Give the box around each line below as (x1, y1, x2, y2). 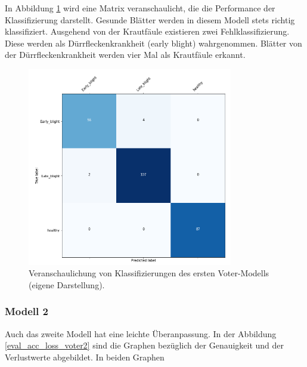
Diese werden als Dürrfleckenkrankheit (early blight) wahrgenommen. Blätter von (5, 36, 302, 49)
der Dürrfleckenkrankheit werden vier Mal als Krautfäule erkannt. (5, 48, 246, 61)
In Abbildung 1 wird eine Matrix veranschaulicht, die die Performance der (5, 2, 275, 14)
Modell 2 (5, 304, 48, 319)
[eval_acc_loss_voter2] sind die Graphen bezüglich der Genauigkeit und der (5, 339, 284, 351)
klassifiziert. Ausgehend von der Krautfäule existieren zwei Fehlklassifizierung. (5, 25, 290, 38)
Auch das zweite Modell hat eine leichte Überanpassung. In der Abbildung (5, 327, 277, 340)
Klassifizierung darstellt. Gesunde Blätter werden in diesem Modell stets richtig (5, 13, 295, 26)
